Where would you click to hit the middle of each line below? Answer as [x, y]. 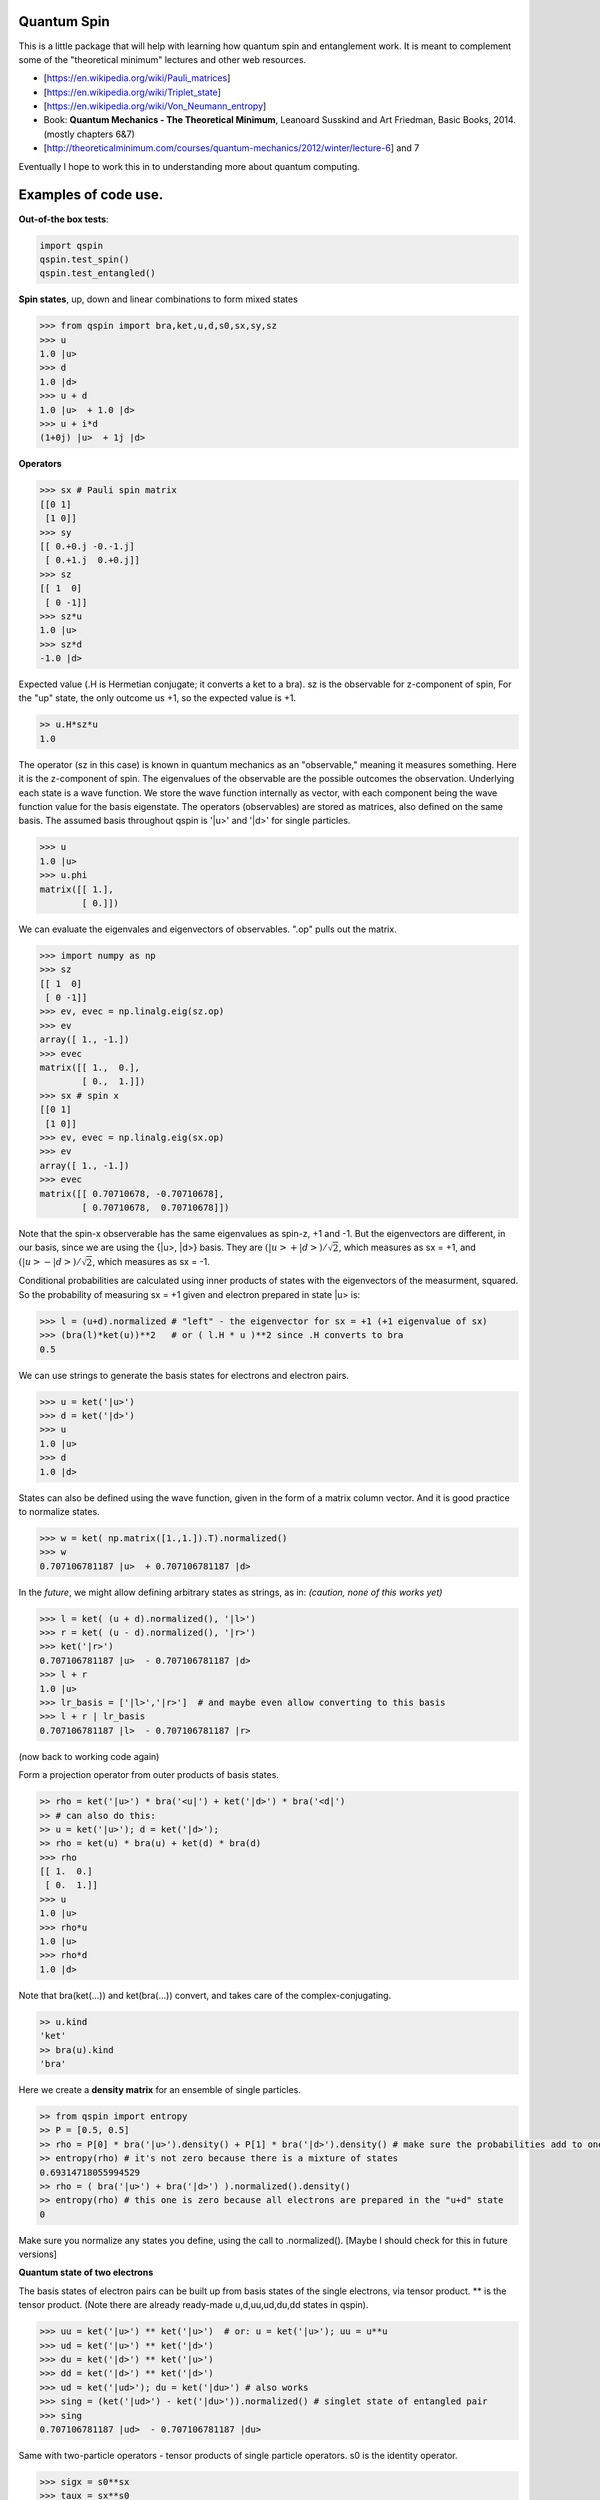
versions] [37, 2254]
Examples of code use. [91, 195]
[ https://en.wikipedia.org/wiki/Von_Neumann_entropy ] [155, 106]
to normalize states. [59, 1511]
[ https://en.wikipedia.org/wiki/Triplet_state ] [132, 92]
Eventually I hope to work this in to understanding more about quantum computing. [189, 166]
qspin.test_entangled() [98, 273]
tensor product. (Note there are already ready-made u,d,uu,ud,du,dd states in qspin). [193, 2305]
